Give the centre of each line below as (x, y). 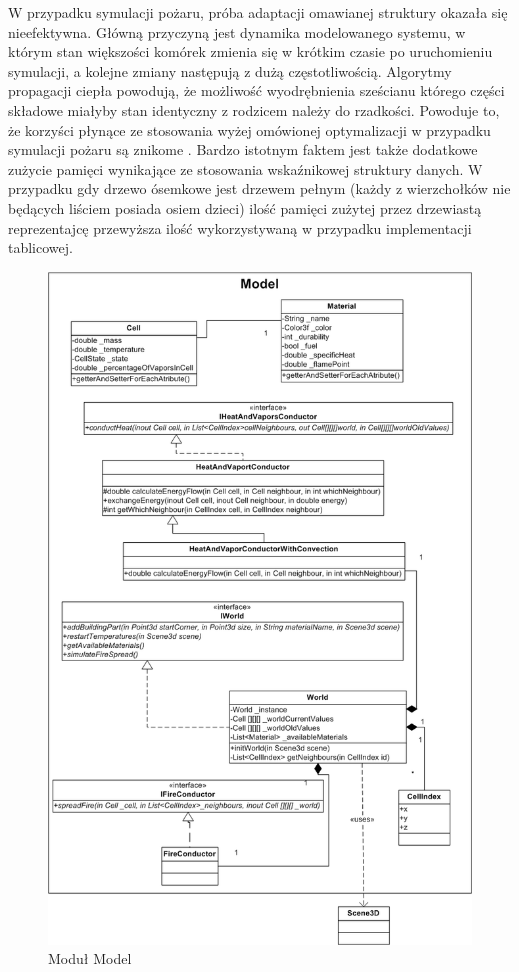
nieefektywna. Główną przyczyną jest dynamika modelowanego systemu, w (237, 31)
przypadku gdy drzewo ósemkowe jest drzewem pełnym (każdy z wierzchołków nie (259, 188)
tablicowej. (40, 247)
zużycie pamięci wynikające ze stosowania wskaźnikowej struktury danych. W (245, 168)
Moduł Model (90, 958)
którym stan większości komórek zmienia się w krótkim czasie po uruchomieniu (250, 51)
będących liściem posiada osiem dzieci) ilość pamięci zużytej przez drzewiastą (245, 207)
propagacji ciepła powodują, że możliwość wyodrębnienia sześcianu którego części (256, 90)
